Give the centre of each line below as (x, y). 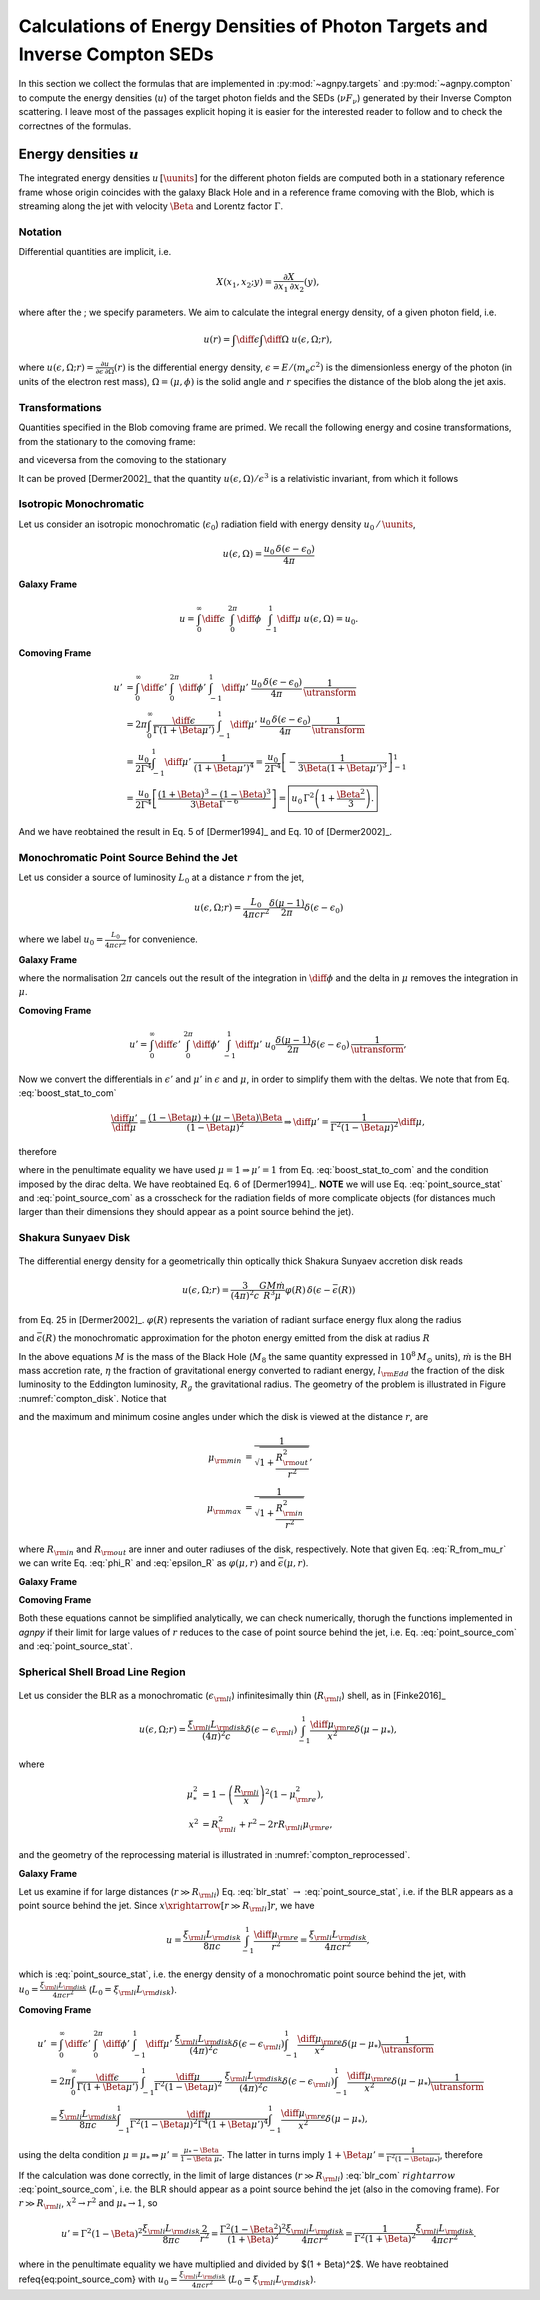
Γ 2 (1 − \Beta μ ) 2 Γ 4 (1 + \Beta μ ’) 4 (199, 2123)
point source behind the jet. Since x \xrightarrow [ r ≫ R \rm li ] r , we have (166, 1907)
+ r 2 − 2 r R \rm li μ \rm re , (285, 1824)
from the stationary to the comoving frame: (107, 441)
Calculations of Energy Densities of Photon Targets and (253, 26)
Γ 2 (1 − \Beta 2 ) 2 (253, 2228)
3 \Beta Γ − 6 (214, 803)
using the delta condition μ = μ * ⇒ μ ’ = (98, 2155)
